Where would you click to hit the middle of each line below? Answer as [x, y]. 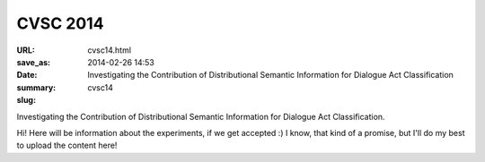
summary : [36, 87]
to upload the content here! [67, 145]
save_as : [34, 62]
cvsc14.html [110, 50]
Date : [27, 75]
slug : [26, 100]
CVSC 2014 [60, 23]
